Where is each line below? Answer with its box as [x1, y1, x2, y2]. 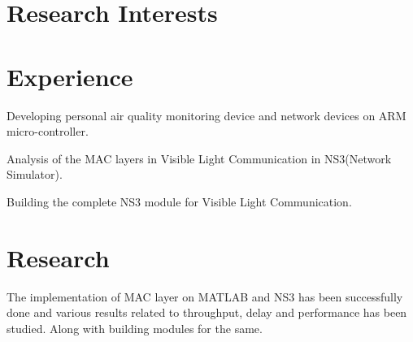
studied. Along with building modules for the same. [7, 319, 263, 336]
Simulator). [7, 166, 63, 183]
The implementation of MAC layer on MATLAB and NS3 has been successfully [7, 288, 403, 305]
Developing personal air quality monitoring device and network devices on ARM [7, 106, 406, 123]
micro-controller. [7, 123, 89, 140]
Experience [7, 59, 133, 93]
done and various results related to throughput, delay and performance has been [7, 304, 407, 321]
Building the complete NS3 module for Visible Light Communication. [7, 193, 352, 210]
